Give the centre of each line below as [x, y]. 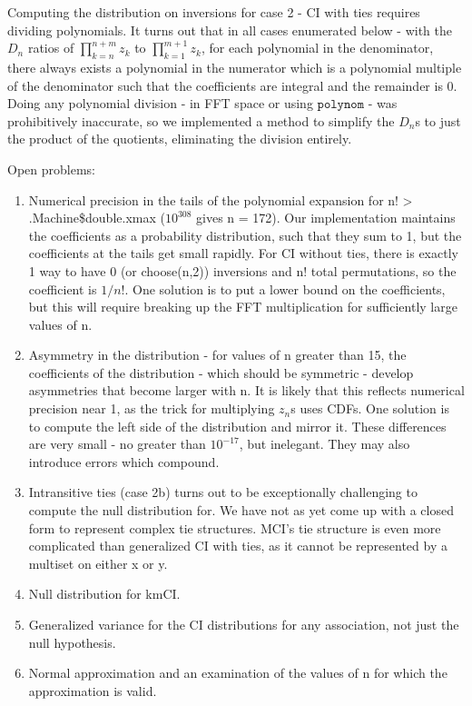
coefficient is [63, 288]
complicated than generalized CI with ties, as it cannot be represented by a [238, 546]
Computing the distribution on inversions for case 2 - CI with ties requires [214, 12]
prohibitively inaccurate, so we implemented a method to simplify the [201, 120]
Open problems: [51, 169]
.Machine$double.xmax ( [97, 218]
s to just [438, 120]
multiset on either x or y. [98, 563]
